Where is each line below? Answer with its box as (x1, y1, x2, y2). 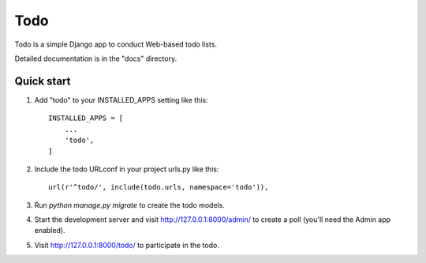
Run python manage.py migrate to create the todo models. (34, 200, 225, 209)
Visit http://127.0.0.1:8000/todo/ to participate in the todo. (34, 240, 220, 250)
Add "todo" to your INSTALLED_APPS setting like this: (34, 95, 208, 104)
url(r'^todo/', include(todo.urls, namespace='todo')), (48, 182, 269, 192)
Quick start (14, 74, 71, 88)
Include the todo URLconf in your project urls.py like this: (34, 164, 219, 174)
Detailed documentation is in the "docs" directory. (14, 54, 177, 63)
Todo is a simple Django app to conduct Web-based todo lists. (14, 39, 217, 49)
